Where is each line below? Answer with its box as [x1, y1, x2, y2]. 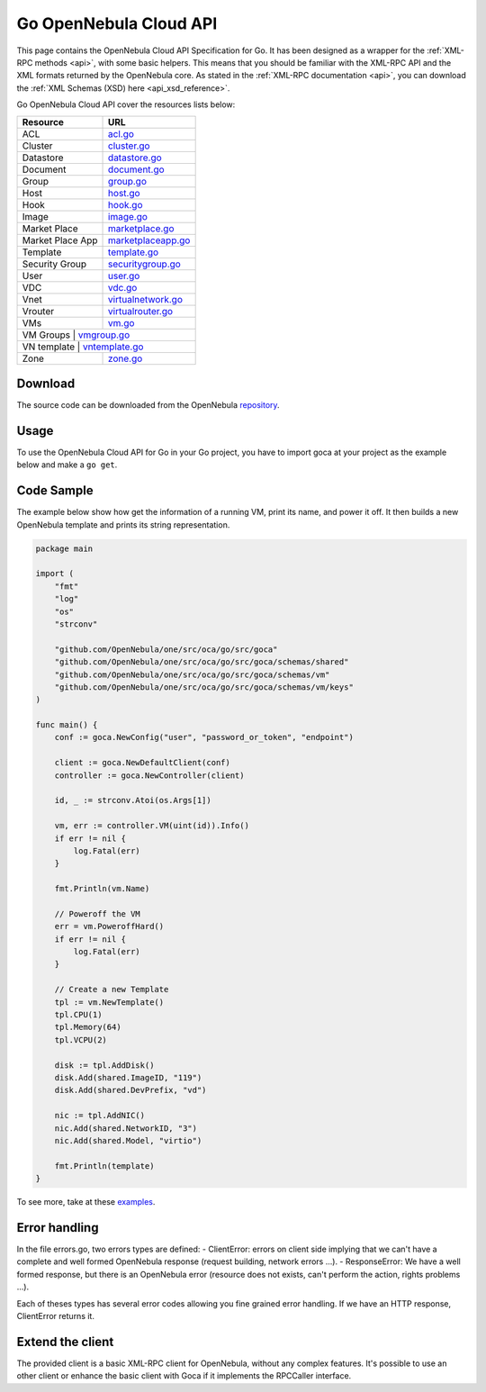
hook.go [108, 198, 143, 211]
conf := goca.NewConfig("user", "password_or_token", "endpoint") [54, 732, 355, 743]
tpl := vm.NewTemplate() [54, 997, 165, 1008]
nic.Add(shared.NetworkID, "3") [54, 1123, 198, 1134]
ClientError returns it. [16, 1310, 94, 1321]
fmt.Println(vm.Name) [54, 883, 150, 894]
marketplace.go [108, 221, 175, 234]
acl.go [108, 127, 135, 140]
